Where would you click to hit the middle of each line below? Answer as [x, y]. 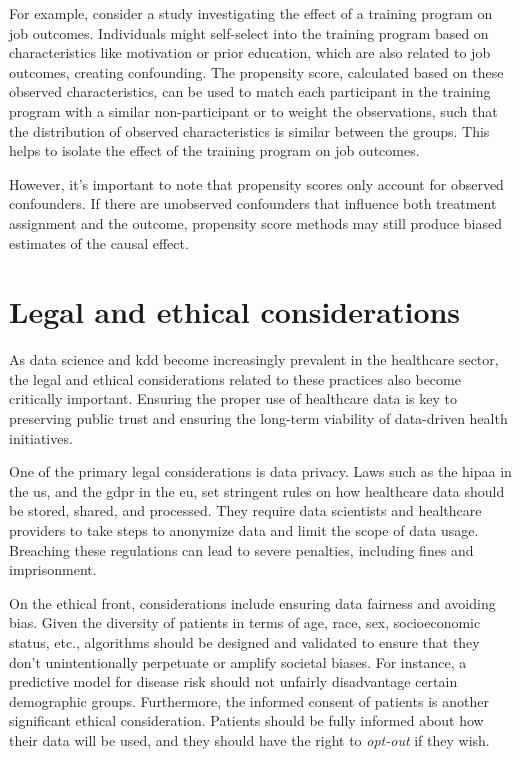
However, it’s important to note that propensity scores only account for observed [256, 183]
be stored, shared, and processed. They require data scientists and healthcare [245, 510]
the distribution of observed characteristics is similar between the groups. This [249, 130]
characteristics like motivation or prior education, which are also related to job [250, 52]
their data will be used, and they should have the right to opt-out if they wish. [249, 739]
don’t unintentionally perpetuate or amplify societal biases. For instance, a [238, 661]
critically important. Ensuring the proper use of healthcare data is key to [233, 398]
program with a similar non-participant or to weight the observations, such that [253, 110]
